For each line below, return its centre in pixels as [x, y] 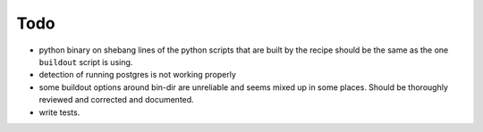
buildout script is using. [86, 62]
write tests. [59, 112]
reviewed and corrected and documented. [116, 100]
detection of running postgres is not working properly [138, 75]
